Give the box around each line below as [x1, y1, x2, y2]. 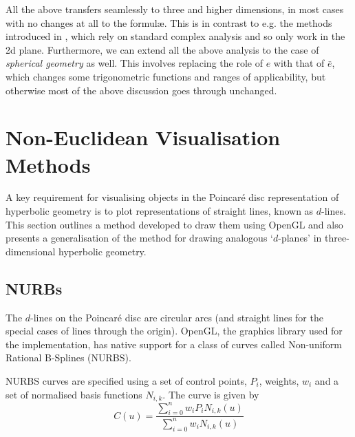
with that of [273, 56, 325, 70]
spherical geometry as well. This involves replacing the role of [6, 56, 263, 70]
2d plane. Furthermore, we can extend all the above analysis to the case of [6, 42, 319, 56]
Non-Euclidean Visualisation [6, 123, 281, 151]
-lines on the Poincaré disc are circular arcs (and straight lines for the [30, 310, 323, 324]
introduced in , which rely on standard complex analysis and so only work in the [6, 29, 345, 43]
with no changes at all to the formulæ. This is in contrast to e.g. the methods [6, 15, 332, 30]
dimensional [6, 244, 56, 258]
